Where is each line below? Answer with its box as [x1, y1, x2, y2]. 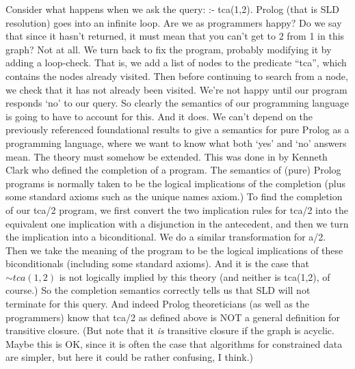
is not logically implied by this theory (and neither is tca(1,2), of [59, 269, 330, 284]
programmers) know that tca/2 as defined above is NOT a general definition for [5, 310, 340, 324]
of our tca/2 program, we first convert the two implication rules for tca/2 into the [5, 202, 348, 217]
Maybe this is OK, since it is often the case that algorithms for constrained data [5, 336, 343, 351]
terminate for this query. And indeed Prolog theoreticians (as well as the [5, 297, 310, 311]
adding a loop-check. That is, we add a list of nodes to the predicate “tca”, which [5, 55, 347, 70]
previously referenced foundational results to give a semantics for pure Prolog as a [5, 122, 350, 137]
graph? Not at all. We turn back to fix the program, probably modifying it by [5, 42, 332, 56]
